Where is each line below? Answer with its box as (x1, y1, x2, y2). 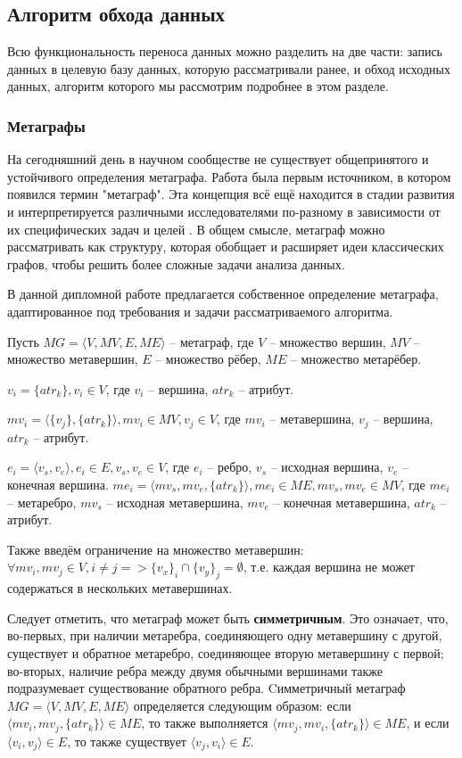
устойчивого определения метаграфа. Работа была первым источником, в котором (7, 167, 451, 185)
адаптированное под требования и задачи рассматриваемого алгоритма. (7, 301, 393, 320)
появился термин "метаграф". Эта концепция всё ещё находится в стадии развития (7, 185, 455, 203)
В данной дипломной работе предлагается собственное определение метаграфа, (7, 284, 439, 303)
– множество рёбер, (155, 350, 261, 368)
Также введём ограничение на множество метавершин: (7, 540, 304, 558)
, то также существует (67, 731, 186, 750)
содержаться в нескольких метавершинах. (7, 579, 233, 597)
